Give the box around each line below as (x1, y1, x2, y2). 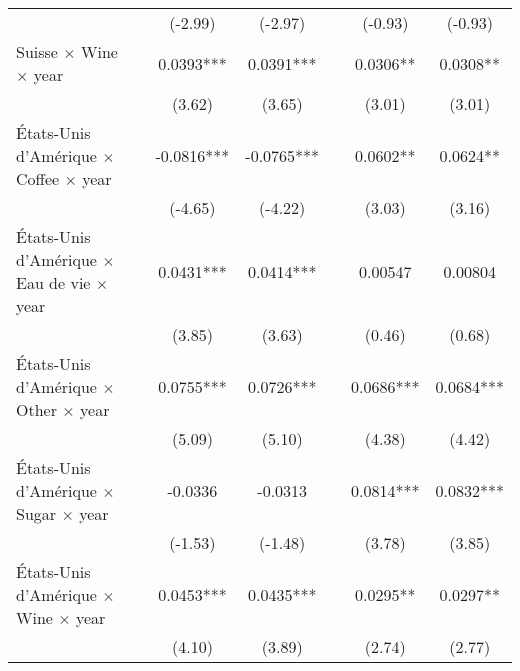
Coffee (16, 167, 60, 190)
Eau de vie (16, 271, 91, 294)
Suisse (16, 40, 58, 63)
